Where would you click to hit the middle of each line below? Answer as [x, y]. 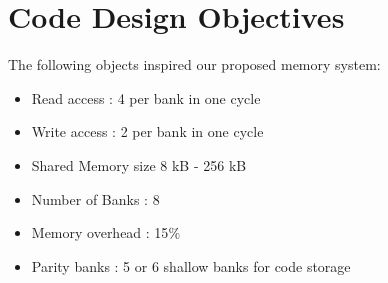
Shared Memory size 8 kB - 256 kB [139, 164]
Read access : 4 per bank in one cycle [146, 97]
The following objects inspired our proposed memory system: [194, 64]
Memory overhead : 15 [100, 232]
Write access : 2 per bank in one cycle [147, 131]
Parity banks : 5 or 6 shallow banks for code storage [191, 265]
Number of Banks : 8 [95, 198]
